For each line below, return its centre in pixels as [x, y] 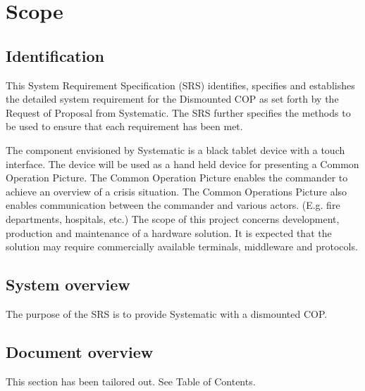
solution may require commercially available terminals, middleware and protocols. [182, 246]
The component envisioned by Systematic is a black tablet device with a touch [175, 149]
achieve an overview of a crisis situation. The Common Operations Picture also [177, 191]
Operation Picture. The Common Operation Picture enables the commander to [177, 178]
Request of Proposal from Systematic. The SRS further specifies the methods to [178, 112]
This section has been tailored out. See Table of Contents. [131, 381]
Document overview [80, 351]
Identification [55, 55]
